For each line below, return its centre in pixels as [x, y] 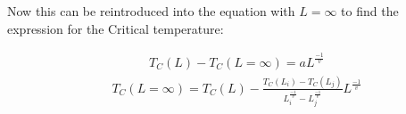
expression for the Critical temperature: [116, 28]
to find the [370, 11]
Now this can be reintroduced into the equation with [151, 11]
